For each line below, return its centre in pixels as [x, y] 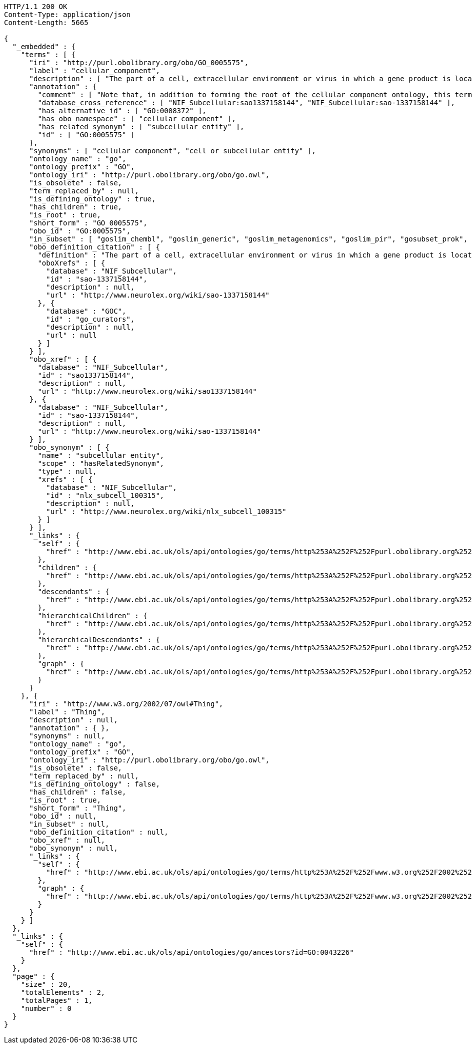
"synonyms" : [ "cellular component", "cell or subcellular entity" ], [172, 151]
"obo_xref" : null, [67, 840]
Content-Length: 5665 [46, 23]
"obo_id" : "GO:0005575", [80, 231]
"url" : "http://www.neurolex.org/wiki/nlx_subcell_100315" [166, 511]
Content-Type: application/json [67, 15]
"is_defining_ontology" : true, [92, 199]
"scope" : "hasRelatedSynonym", [101, 463]
